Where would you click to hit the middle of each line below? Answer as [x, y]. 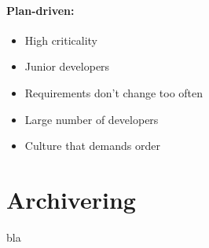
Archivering [71, 199]
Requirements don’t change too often [114, 92]
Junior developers [67, 66]
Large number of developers [92, 119]
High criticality [61, 40]
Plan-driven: [40, 10]
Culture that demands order [92, 146]
